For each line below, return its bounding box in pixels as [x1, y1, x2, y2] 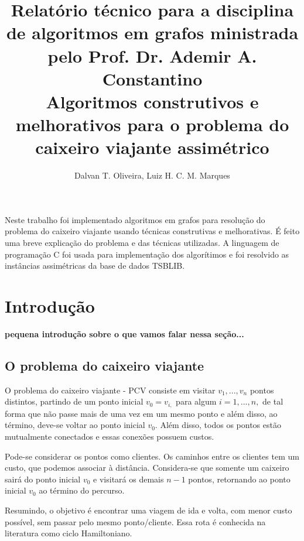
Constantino [102, 66, 203, 90]
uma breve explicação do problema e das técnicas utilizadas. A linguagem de [5, 237, 279, 249]
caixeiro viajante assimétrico [35, 135, 269, 159]
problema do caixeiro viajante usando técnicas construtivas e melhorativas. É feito [5, 225, 300, 237]
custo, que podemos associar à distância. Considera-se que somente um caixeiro [5, 461, 289, 474]
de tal [262, 395, 283, 408]
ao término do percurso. [39, 484, 125, 497]
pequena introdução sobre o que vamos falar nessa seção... [5, 327, 244, 340]
